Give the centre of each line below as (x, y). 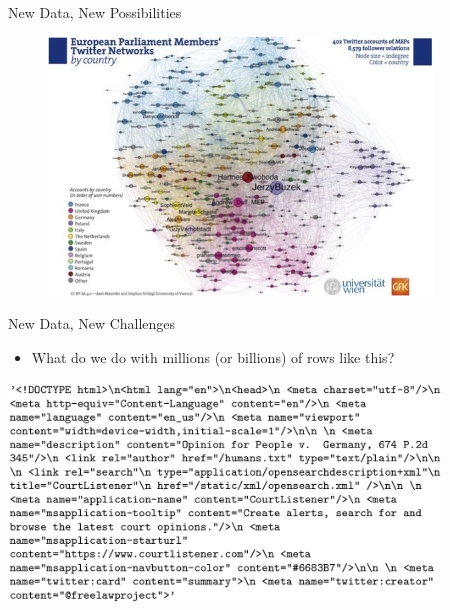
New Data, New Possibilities (95, 12)
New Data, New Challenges (92, 323)
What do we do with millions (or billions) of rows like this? (213, 356)
